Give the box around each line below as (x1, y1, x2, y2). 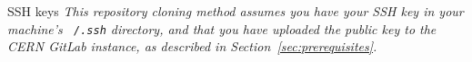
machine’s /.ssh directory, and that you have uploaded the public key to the (7, 19, 437, 38)
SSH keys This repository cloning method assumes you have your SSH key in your (7, 2, 464, 20)
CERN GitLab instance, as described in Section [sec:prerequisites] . (7, 37, 377, 56)
